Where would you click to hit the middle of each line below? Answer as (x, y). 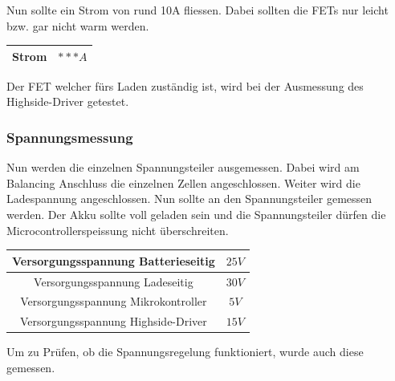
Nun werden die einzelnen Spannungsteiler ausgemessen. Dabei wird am (183, 167)
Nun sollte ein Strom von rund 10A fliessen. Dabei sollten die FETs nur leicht (197, 10)
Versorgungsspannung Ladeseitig (114, 281)
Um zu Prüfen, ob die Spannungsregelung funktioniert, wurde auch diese (185, 352)
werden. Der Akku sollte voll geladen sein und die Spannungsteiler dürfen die (196, 214)
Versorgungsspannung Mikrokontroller (114, 301)
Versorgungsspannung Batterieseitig (114, 260)
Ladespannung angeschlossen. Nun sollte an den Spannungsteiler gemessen (189, 199)
